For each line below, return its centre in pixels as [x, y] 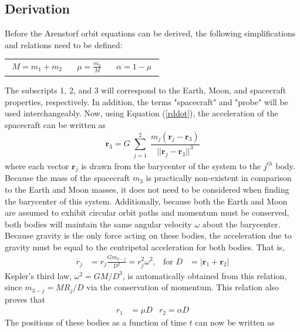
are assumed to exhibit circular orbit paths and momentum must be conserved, [147, 212]
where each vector [37, 165]
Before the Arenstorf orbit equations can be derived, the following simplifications [150, 33]
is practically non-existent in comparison [219, 178]
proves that [25, 299]
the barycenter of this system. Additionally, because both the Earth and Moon [146, 201]
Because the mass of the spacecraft [68, 178]
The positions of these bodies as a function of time [96, 322]
